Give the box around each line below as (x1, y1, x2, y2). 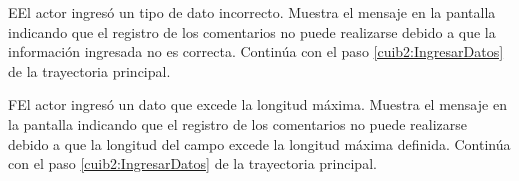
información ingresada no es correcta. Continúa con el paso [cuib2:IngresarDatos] (8, 41, 504, 62)
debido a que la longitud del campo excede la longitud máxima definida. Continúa (8, 133, 511, 154)
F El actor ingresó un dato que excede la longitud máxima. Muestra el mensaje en (8, 94, 507, 115)
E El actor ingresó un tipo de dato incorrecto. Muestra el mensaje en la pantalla (8, 2, 496, 22)
